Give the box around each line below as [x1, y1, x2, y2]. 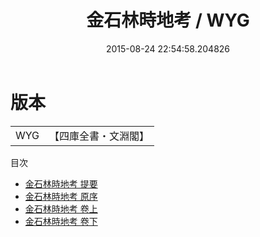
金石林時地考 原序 [24, 190, 98, 202]
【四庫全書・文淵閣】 [49, 129, 150, 143]
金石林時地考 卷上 [24, 202, 98, 215]
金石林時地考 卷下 [24, 215, 98, 227]
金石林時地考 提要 [24, 177, 98, 190]
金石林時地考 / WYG [86, 9, 250, 32]
